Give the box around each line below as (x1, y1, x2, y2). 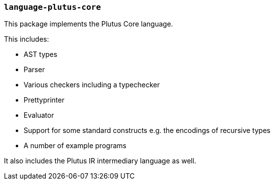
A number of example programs (24, 141, 126, 150)
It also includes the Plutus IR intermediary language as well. (4, 157, 196, 165)
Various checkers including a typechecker (24, 80, 160, 89)
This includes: (4, 35, 49, 44)
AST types (24, 50, 58, 59)
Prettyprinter (24, 96, 64, 105)
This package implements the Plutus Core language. (4, 20, 173, 28)
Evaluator (24, 111, 54, 120)
